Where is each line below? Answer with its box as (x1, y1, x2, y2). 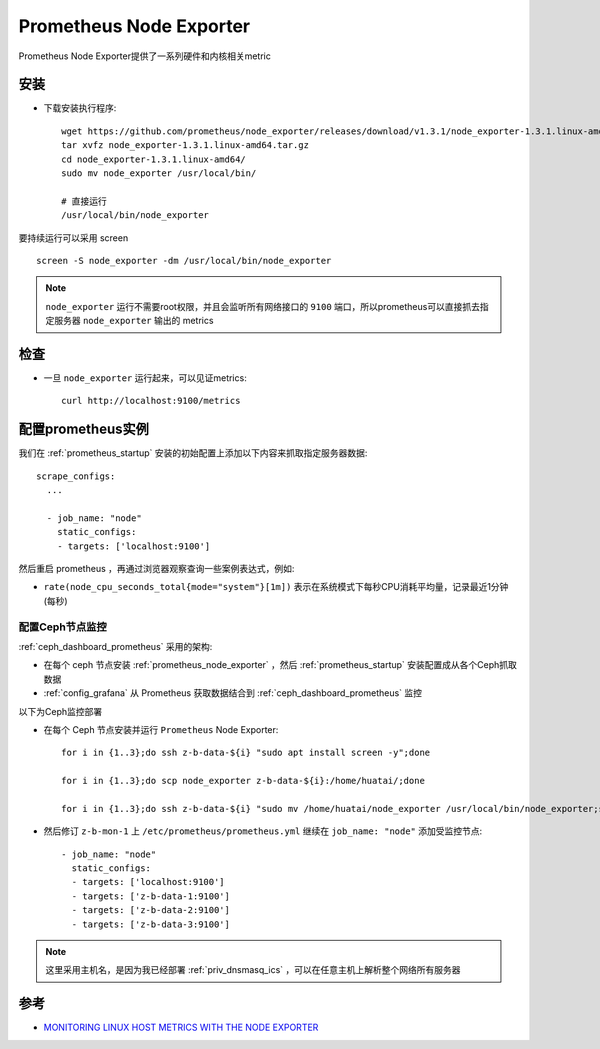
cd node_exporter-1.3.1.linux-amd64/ (61, 153, 247, 165)
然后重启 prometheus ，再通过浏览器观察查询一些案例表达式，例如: (18, 563, 295, 575)
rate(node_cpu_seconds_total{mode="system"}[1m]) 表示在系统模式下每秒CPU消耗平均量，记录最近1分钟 (43, 581, 509, 593)
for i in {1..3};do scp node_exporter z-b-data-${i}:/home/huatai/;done (61, 775, 425, 787)
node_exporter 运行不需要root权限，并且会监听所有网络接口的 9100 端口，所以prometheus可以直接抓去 (45, 300, 480, 312)
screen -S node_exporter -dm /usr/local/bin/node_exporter (36, 255, 332, 266)
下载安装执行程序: (43, 102, 117, 114)
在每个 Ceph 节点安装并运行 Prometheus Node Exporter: (43, 723, 279, 735)
